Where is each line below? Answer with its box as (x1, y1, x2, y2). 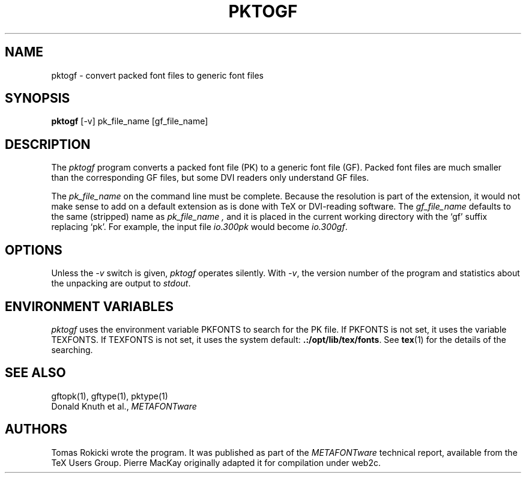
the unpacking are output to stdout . (51, 278, 191, 289)
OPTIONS (5, 242, 62, 258)
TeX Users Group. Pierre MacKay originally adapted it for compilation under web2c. (51, 457, 381, 468)
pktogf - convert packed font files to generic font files (51, 70, 264, 80)
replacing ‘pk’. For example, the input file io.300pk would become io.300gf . (51, 222, 348, 232)
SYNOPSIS (5, 91, 70, 106)
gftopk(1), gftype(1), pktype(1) (51, 390, 168, 401)
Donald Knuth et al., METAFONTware (51, 401, 197, 411)
